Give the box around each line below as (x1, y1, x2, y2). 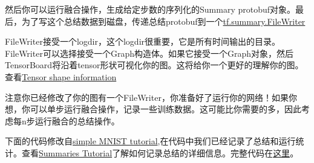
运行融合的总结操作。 (34, 114, 120, 127)
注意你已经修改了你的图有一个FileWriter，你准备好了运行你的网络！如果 (5, 91, 289, 103)
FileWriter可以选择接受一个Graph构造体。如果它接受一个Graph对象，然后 (5, 46, 293, 59)
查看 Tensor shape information (5, 70, 117, 83)
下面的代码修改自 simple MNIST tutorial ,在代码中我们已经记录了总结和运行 (5, 135, 296, 147)
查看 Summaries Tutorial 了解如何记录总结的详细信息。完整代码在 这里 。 (21, 146, 299, 159)
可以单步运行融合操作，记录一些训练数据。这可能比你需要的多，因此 (30, 103, 301, 115)
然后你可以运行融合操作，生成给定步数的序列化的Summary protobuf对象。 (5, 3, 296, 15)
